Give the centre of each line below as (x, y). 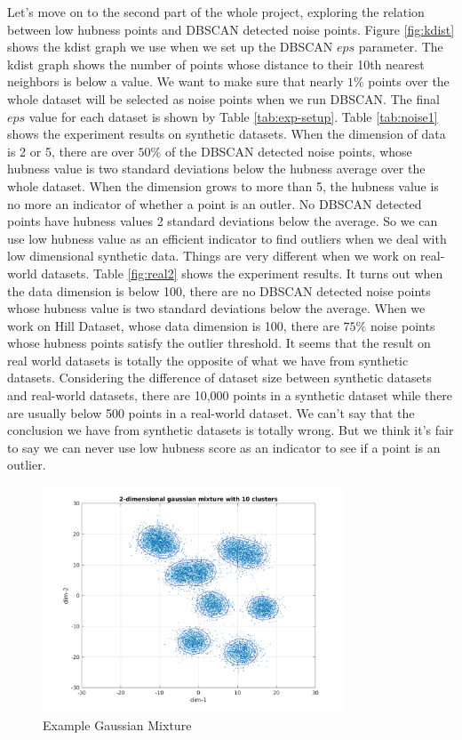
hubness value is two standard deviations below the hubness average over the (216, 169)
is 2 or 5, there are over (71, 151)
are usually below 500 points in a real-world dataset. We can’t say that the (211, 412)
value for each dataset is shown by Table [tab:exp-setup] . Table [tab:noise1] (233, 116)
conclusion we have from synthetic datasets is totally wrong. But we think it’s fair (231, 430)
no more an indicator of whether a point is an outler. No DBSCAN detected (215, 203)
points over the (409, 81)
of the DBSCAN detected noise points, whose (288, 151)
